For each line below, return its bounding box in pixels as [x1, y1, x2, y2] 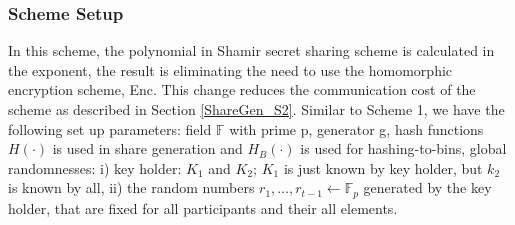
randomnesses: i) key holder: [8, 157, 182, 178]
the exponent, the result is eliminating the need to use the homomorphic [8, 59, 453, 80]
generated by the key [363, 177, 492, 198]
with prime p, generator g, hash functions [229, 118, 484, 139]
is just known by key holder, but [283, 157, 483, 178]
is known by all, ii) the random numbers [8, 177, 255, 198]
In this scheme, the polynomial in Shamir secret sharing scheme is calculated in [8, 40, 495, 61]
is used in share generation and [52, 138, 243, 159]
